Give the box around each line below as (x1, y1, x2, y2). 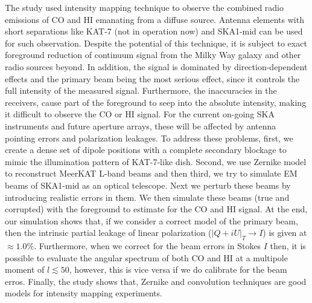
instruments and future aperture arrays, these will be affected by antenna (5, 119, 276, 132)
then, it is (270, 239, 306, 252)
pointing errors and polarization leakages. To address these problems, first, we (5, 131, 293, 144)
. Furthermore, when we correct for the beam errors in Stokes (34, 239, 261, 252)
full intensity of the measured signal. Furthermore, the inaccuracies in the (5, 84, 277, 97)
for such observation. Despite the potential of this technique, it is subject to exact (5, 36, 307, 49)
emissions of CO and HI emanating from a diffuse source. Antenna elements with (5, 13, 304, 25)
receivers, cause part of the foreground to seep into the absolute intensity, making (5, 96, 307, 108)
